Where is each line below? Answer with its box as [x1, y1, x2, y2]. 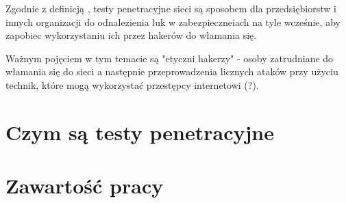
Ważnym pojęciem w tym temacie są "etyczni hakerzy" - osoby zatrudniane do [5, 51, 334, 65]
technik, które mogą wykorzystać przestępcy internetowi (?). [5, 77, 259, 92]
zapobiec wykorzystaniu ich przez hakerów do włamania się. [5, 28, 257, 42]
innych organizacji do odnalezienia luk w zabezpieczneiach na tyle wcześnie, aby [5, 14, 341, 29]
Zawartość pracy [5, 172, 164, 200]
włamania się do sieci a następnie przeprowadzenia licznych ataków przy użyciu [5, 64, 338, 79]
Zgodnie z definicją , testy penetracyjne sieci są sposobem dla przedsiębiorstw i [5, 1, 336, 15]
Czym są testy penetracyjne [5, 118, 274, 146]
